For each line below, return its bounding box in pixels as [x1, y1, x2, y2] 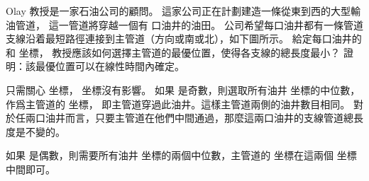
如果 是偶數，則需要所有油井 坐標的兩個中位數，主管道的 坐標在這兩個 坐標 [6, 148, 357, 163]
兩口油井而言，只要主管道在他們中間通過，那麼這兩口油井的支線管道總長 [25, 110, 363, 125]
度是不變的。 [6, 124, 65, 139]
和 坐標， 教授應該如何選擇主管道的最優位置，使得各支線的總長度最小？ [6, 45, 341, 59]
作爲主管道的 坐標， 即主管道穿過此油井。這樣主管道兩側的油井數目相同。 [6, 96, 351, 111]
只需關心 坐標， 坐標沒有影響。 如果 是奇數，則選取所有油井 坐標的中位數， [6, 82, 360, 97]
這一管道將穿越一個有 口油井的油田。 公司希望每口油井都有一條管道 [48, 17, 363, 32]
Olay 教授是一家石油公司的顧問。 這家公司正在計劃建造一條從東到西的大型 [6, 4, 351, 18]
